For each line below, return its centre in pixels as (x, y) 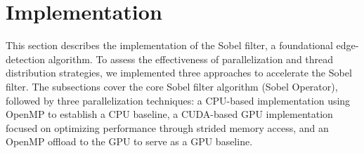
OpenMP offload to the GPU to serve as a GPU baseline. (129, 141)
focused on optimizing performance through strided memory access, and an (167, 127)
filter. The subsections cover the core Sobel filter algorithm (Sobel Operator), (172, 86)
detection (25, 59)
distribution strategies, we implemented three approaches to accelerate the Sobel (179, 73)
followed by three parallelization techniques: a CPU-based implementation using (178, 100)
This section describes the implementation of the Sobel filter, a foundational (169, 45)
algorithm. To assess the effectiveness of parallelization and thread (191, 59)
